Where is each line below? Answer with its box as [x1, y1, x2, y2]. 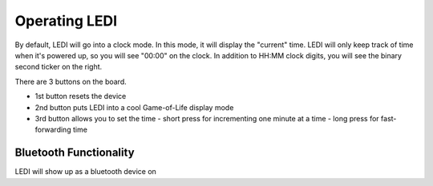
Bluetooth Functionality [14, 146, 136, 160]
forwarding [34, 125, 71, 135]
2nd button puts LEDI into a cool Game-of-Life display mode [34, 102, 234, 112]
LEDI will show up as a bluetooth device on [14, 167, 156, 176]
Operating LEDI [14, 12, 118, 30]
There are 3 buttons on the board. [14, 77, 127, 86]
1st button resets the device [34, 92, 127, 101]
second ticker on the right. [14, 62, 103, 72]
